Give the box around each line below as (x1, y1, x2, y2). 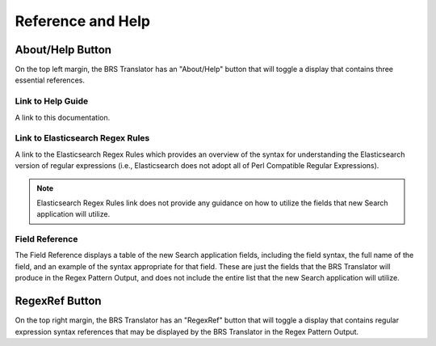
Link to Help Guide (15, 95, 89, 107)
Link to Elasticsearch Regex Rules (15, 133, 150, 144)
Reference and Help (15, 12, 151, 30)
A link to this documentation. (15, 112, 111, 122)
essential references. (15, 75, 85, 85)
